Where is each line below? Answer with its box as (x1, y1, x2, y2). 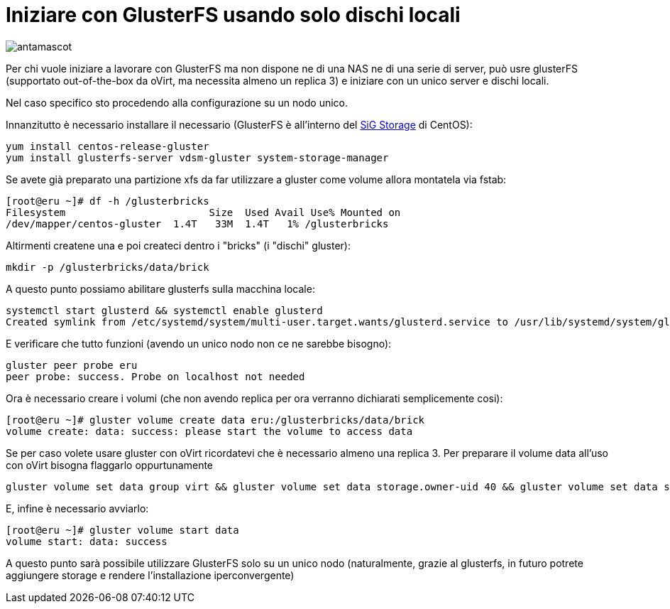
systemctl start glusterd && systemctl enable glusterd (6, 304, 323, 316)
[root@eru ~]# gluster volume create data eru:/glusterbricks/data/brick (6, 414, 425, 426)
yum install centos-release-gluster (6, 140, 209, 152)
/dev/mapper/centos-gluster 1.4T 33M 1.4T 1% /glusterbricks (6, 217, 389, 230)
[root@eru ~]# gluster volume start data (6, 524, 239, 536)
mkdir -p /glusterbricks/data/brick (6, 261, 209, 273)
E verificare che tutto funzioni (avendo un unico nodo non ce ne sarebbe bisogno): (6, 337, 392, 350)
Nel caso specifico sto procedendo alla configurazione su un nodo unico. (6, 96, 348, 109)
